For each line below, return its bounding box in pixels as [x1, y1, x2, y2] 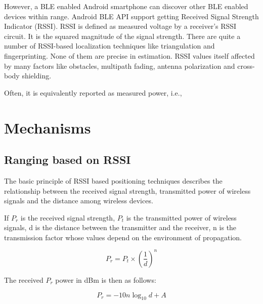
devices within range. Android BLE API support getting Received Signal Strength [4, 11, 259, 21]
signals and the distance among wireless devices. [4, 195, 153, 206]
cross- [237, 60, 255, 71]
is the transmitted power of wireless [126, 212, 237, 223]
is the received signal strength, [20, 212, 115, 223]
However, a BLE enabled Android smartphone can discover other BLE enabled [4, 1, 248, 11]
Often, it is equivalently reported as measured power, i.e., [4, 87, 182, 98]
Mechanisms [4, 117, 91, 138]
